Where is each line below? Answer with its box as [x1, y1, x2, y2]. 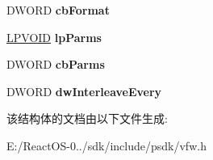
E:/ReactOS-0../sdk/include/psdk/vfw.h [6, 137, 207, 154]
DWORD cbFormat [6, 2, 110, 18]
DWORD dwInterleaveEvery [6, 82, 162, 99]
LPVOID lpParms [6, 28, 102, 45]
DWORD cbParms [6, 56, 105, 73]
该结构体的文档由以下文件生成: [6, 110, 168, 127]
